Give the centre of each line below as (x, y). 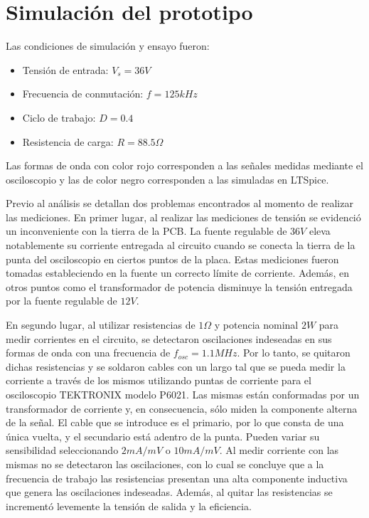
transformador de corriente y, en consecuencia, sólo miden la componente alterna (182, 408)
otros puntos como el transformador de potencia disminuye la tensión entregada (179, 286)
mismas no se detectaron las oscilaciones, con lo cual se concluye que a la (165, 464)
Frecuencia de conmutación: (83, 94)
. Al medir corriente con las (279, 450)
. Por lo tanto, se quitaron (294, 353)
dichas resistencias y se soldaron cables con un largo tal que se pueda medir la (176, 366)
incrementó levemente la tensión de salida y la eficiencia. (129, 506)
